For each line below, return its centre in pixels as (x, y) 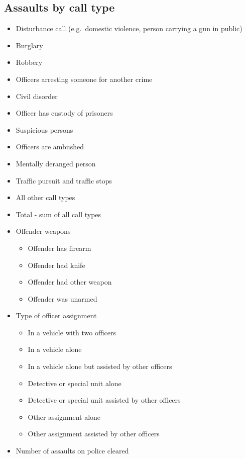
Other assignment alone (64, 417)
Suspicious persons (44, 129)
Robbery (29, 62)
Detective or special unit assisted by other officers (104, 400)
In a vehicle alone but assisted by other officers (100, 366)
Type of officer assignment (56, 315)
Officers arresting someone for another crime (84, 79)
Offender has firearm (59, 248)
